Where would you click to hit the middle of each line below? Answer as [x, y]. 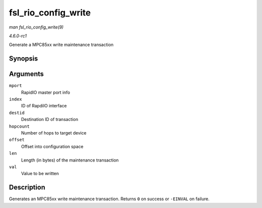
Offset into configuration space [52, 146]
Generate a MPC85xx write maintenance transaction [61, 45]
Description [27, 187]
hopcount [19, 126]
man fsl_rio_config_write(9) [36, 27]
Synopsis [24, 59]
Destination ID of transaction [50, 119]
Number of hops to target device [54, 133]
